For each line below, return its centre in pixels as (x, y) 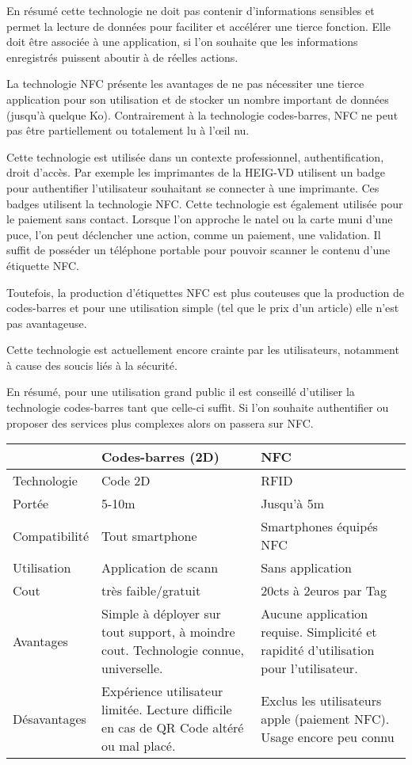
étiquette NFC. (43, 265)
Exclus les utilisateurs (321, 700)
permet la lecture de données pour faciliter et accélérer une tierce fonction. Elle (199, 26)
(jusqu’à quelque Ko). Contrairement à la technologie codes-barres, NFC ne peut (202, 114)
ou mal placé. (139, 746)
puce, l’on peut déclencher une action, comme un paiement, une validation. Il (194, 234)
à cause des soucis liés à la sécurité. (92, 365)
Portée (31, 504)
